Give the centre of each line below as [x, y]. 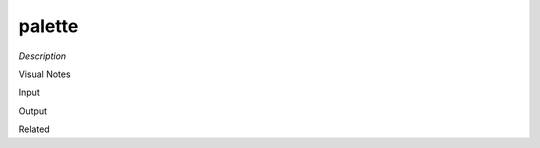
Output [32, 111]
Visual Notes [44, 74]
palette [48, 26]
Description [42, 56]
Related [34, 129]
